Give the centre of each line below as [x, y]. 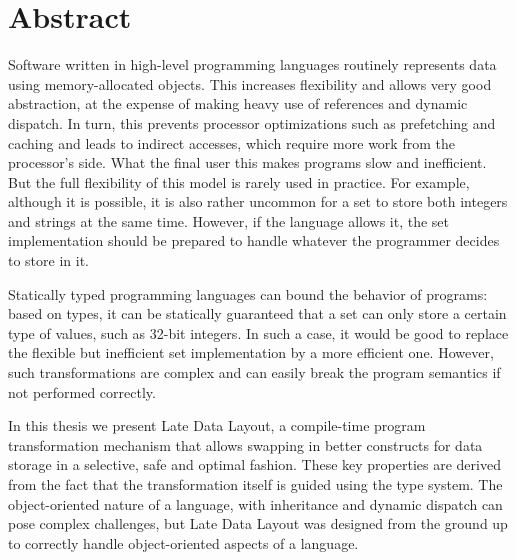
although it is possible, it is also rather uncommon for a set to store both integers [258, 201]
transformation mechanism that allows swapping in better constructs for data [245, 444]
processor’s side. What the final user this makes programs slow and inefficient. [247, 162]
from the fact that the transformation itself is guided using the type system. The [255, 484]
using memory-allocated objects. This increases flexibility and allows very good [250, 83]
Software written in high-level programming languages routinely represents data [252, 64]
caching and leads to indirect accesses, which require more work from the [231, 142]
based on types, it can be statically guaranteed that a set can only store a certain [257, 313]
